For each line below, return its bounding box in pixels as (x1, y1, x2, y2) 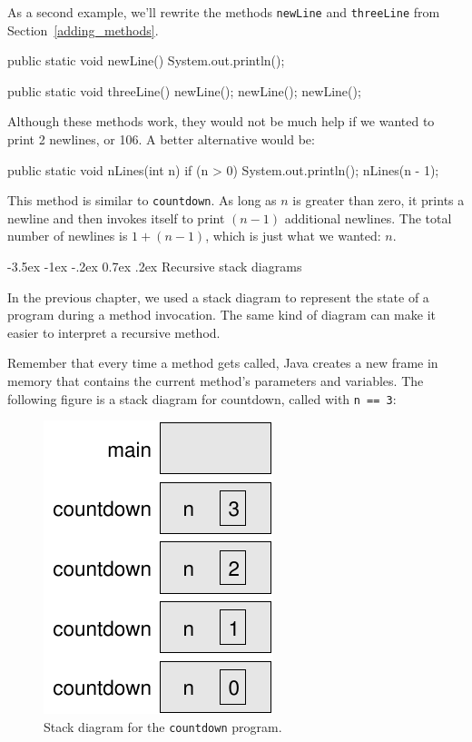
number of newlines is (7, 226, 128, 245)
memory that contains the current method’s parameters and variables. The (7, 371, 424, 391)
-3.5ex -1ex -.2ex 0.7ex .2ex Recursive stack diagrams (7, 257, 302, 276)
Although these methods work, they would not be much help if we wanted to (7, 112, 435, 131)
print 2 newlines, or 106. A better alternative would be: (7, 130, 315, 149)
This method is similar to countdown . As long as (7, 191, 277, 210)
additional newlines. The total (284, 208, 452, 227)
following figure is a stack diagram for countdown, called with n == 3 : (7, 389, 397, 408)
